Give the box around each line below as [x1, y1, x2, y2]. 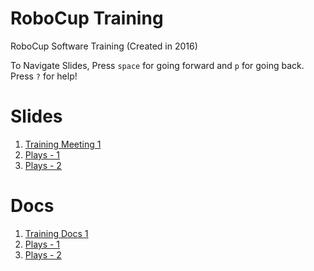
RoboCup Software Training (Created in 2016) [10, 40, 198, 52]
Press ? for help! [10, 70, 78, 82]
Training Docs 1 [24, 227, 89, 239]
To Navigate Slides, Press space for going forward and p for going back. [10, 59, 305, 71]
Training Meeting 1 [24, 138, 102, 150]
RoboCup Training [10, 7, 164, 30]
